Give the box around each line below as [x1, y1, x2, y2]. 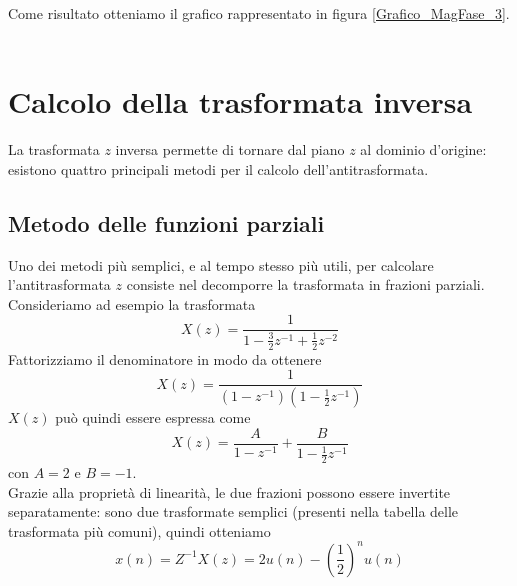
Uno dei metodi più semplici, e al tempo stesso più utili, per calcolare [8, 254, 434, 275]
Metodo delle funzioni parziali [8, 207, 325, 238]
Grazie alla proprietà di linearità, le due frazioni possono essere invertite [8, 481, 451, 502]
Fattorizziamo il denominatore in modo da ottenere [8, 348, 322, 369]
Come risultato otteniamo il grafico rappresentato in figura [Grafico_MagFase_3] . [8, 3, 510, 23]
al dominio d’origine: [360, 139, 487, 160]
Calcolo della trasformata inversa [8, 81, 473, 122]
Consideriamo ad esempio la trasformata [8, 293, 256, 314]
